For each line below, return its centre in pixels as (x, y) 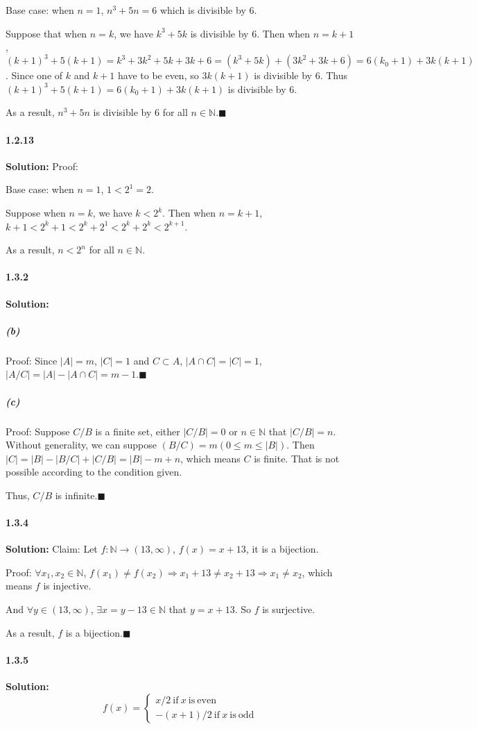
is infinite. (76, 495)
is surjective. (289, 609)
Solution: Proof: (42, 166)
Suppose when (36, 213)
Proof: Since (32, 360)
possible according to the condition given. (94, 472)
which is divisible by (203, 10)
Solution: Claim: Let (52, 549)
